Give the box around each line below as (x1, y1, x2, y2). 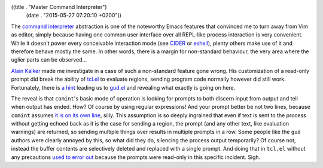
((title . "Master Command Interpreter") (11, 4, 107, 10)
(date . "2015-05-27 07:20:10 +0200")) (26, 12, 122, 19)
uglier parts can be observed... (11, 56, 87, 63)
